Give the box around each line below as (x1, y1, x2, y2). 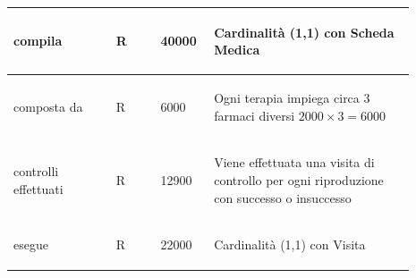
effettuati (13, 179, 64, 198)
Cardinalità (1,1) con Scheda (214, 22, 395, 41)
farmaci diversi (214, 105, 295, 124)
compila (13, 31, 63, 50)
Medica (214, 40, 260, 59)
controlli (13, 162, 59, 181)
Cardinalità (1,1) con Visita (214, 235, 366, 254)
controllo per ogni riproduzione (214, 170, 384, 189)
